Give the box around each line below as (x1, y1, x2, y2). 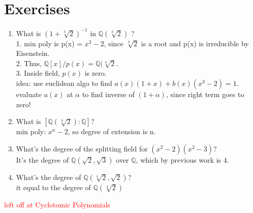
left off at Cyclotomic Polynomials (4, 199, 111, 209)
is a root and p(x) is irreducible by (141, 38, 249, 48)
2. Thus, (16, 57, 42, 68)
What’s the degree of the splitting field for (16, 143, 148, 154)
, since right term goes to (166, 89, 244, 99)
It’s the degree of (16, 154, 69, 165)
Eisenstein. (16, 48, 50, 58)
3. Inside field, (16, 68, 60, 78)
